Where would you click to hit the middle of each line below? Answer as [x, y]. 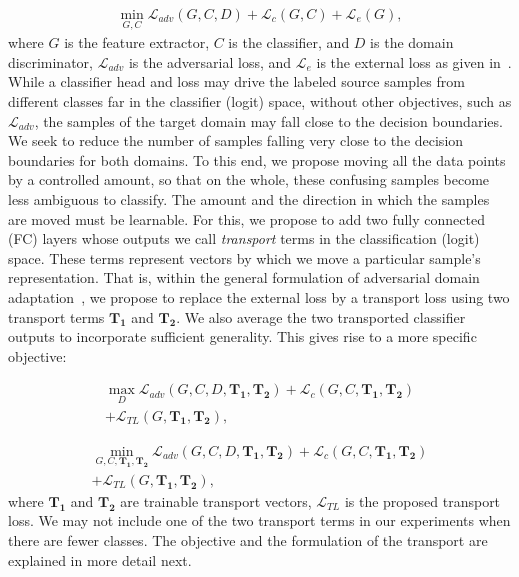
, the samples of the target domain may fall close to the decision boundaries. [268, 120]
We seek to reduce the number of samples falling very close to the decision [236, 140]
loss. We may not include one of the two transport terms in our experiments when [259, 520]
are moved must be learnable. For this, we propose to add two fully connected [246, 218]
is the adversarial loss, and [210, 61]
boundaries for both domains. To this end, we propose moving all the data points [257, 159]
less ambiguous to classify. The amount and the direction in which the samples [249, 199]
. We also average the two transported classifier [321, 316]
